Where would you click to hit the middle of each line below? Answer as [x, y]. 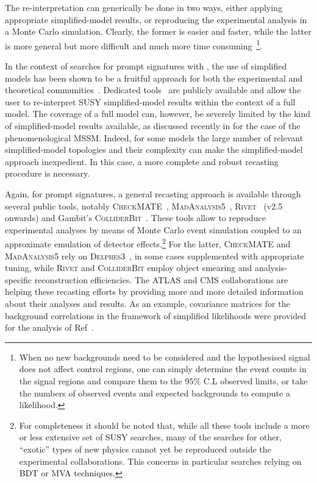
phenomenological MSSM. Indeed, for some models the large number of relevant [154, 137]
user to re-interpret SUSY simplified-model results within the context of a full [150, 101]
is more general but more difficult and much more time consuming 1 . [134, 44]
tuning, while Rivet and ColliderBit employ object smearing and [129, 268]
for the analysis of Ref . [49, 327]
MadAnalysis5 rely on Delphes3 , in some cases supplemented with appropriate [155, 256]
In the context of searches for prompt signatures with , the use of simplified [146, 66]
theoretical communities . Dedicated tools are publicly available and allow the [153, 90]
